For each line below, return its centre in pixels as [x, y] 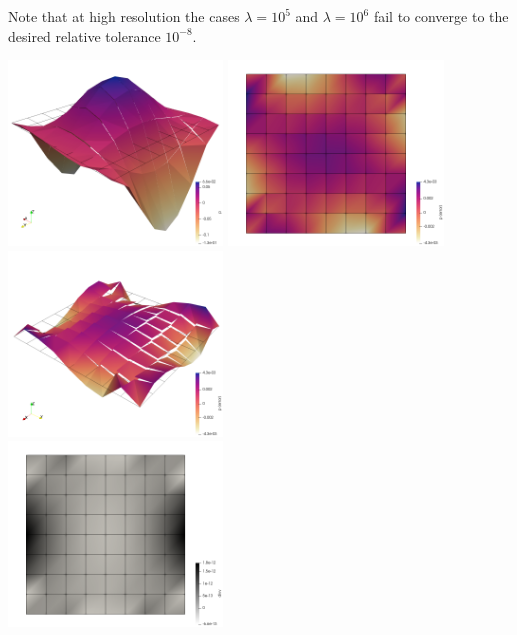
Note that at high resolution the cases [124, 16]
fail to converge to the [441, 16]
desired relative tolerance [84, 35]
